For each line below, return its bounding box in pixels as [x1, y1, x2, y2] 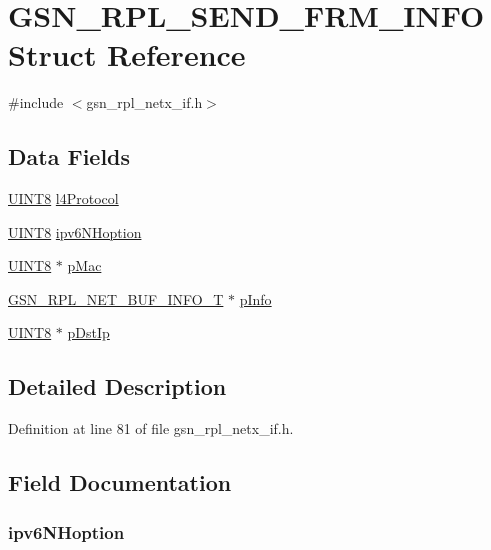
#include [8, 92, 64, 113]
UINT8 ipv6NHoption [8, 221, 142, 242]
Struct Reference [8, 34, 246, 75]
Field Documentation [8, 467, 232, 498]
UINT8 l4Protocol [8, 188, 119, 209]
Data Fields [8, 141, 131, 172]
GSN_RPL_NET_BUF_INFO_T [8, 288, 224, 309]
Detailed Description [8, 371, 227, 402]
